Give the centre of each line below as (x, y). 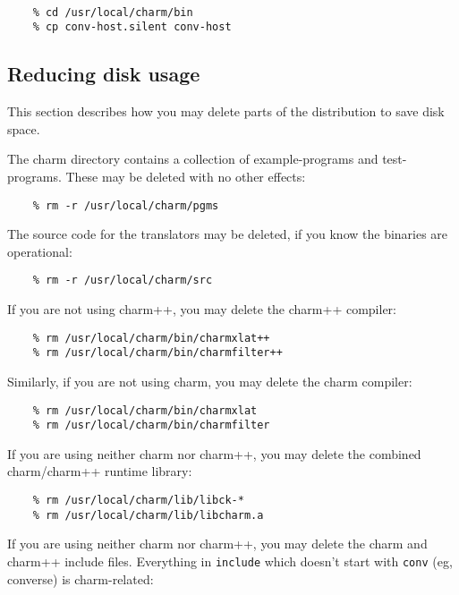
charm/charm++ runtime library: (100, 471)
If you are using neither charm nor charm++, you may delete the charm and (217, 544)
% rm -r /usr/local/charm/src (123, 280)
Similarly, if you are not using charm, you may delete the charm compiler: (210, 381)
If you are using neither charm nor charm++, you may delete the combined (214, 453)
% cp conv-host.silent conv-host (132, 27)
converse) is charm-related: (81, 578)
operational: (40, 251)
